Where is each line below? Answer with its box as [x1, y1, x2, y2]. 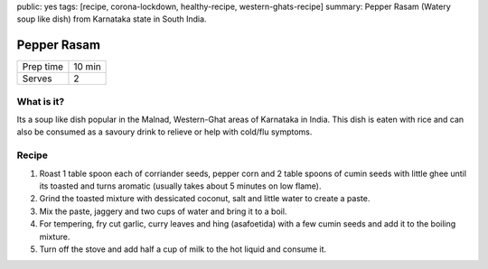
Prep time [22, 60, 63, 73]
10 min [73, 60, 101, 73]
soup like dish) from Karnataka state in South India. [16, 14, 207, 24]
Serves [22, 72, 53, 85]
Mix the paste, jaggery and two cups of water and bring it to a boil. [39, 206, 287, 217]
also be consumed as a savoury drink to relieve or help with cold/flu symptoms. [16, 126, 313, 137]
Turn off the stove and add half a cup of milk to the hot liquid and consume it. [39, 244, 327, 255]
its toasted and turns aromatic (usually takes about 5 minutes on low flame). [39, 181, 322, 191]
